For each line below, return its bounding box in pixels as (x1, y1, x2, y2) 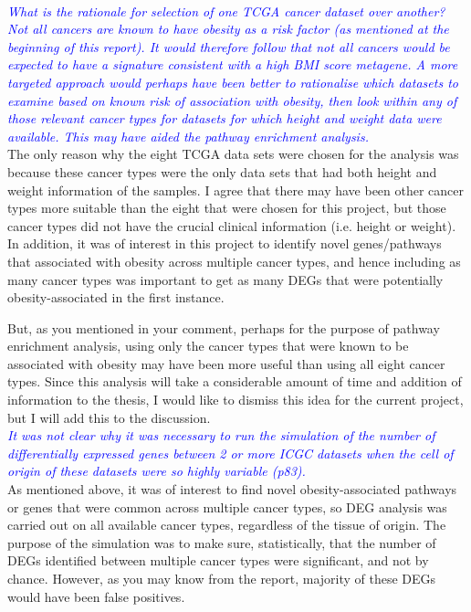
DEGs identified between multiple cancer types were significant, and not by (7, 551, 429, 570)
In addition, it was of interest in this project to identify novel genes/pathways (7, 234, 442, 253)
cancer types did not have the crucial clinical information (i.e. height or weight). (7, 216, 456, 235)
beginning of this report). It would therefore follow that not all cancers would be (7, 37, 450, 56)
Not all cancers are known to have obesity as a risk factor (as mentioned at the (7, 19, 449, 38)
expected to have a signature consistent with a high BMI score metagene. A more (7, 55, 458, 74)
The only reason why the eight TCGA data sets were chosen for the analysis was (7, 144, 459, 164)
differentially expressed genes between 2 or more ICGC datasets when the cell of (7, 443, 454, 462)
